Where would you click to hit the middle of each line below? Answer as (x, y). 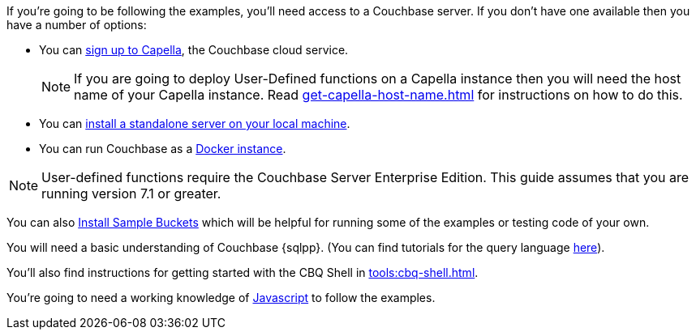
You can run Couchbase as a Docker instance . (163, 149)
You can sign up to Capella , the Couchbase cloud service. (194, 50)
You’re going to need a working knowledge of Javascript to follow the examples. (221, 298)
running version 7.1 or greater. (131, 194)
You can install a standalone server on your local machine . (195, 123)
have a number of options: (77, 25)
